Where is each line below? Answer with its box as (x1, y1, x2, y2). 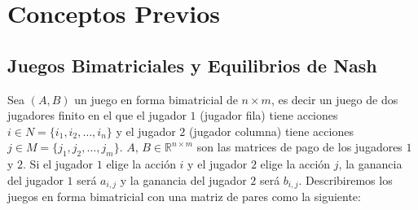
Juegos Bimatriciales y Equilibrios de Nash (7, 52, 377, 77)
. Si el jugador (23, 155, 94, 173)
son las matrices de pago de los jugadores (196, 138, 403, 155)
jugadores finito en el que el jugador (7, 107, 187, 124)
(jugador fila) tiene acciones (200, 107, 338, 124)
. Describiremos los (298, 171, 393, 188)
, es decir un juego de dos (271, 90, 398, 107)
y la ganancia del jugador (120, 171, 247, 188)
